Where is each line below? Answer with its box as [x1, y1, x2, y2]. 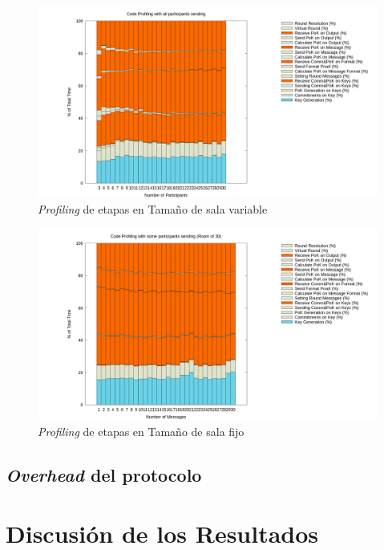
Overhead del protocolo [6, 462, 202, 487]
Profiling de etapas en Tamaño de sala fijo [38, 422, 245, 439]
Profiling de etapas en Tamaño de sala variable [38, 201, 268, 218]
